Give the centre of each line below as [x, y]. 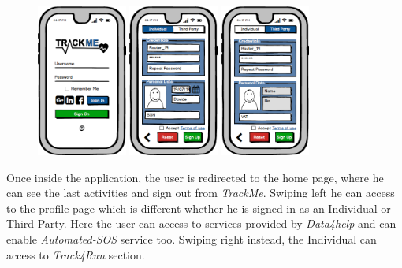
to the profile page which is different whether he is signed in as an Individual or [199, 208]
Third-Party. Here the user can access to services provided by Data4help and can [201, 223]
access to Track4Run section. [76, 254]
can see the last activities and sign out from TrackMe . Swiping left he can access [201, 193]
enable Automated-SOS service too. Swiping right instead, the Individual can [192, 238]
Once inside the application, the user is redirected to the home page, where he [195, 177]
